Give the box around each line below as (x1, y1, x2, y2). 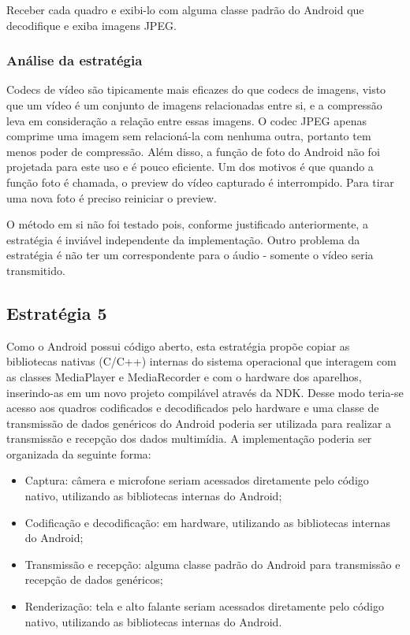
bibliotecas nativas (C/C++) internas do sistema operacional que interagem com (6, 353, 397, 369)
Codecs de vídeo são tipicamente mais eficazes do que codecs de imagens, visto (6, 81, 386, 98)
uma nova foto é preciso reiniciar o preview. (6, 189, 217, 206)
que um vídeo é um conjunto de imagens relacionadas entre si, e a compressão (6, 97, 382, 113)
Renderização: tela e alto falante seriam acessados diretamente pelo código (24, 598, 384, 615)
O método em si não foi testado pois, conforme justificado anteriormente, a (6, 216, 368, 232)
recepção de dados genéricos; (24, 571, 163, 588)
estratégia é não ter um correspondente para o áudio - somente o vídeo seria (6, 247, 374, 263)
